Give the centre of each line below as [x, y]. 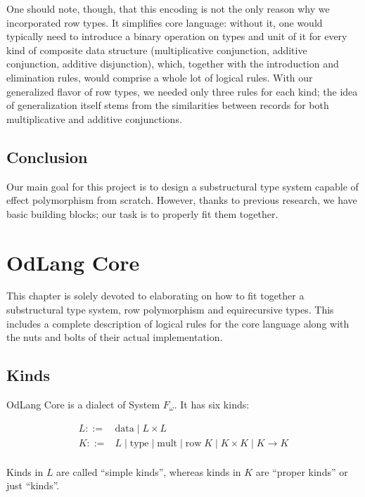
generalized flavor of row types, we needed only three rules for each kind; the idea [182, 91]
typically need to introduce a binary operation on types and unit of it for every [177, 36]
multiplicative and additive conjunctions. [94, 118]
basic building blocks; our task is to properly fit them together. [142, 213]
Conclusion [47, 156]
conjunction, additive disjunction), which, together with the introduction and [173, 64]
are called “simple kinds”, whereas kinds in [149, 471]
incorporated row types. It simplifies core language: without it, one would [165, 22]
